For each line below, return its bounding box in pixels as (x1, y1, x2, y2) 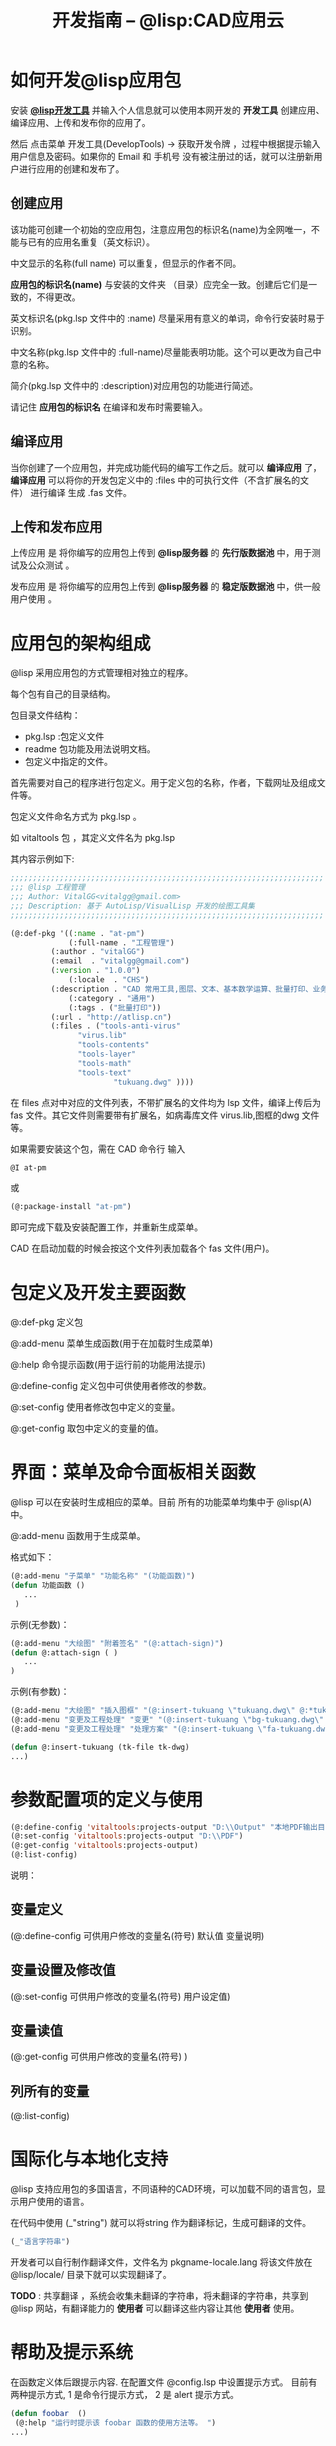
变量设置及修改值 (10, 1962, 116, 1979)
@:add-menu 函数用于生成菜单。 (10, 1530, 146, 1542)
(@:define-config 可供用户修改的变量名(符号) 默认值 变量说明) (10, 1929, 265, 1941)
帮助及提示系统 (10, 2341, 134, 2364)
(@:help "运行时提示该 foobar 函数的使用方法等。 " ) (14, 2417, 217, 2428)
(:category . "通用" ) (68, 993, 156, 1003)
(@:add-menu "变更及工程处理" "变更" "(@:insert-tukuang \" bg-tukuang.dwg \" (10, 1715, 324, 1725)
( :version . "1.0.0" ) (50, 966, 141, 976)
